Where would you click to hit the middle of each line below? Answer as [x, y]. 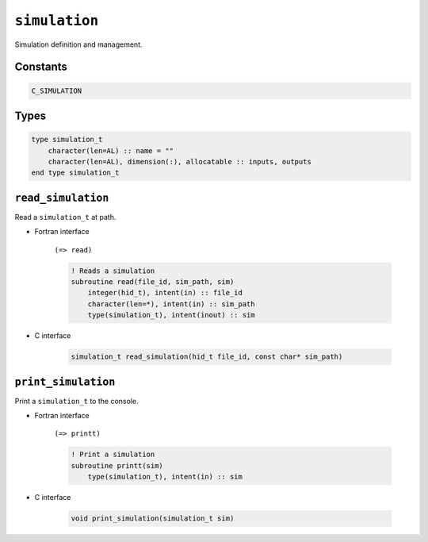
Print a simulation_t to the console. [76, 401]
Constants [41, 67]
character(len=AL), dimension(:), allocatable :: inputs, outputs [180, 161]
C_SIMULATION [57, 90]
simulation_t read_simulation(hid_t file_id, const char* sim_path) [207, 357]
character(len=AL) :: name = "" [111, 150]
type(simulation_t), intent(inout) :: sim [171, 315]
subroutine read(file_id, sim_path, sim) [153, 281]
